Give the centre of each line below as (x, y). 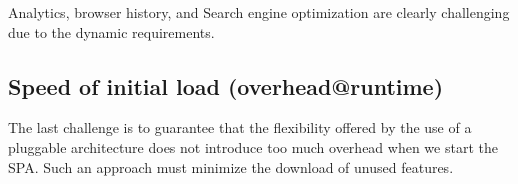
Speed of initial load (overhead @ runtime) (226, 85)
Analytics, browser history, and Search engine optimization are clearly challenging (259, 12)
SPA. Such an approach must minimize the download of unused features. (231, 166)
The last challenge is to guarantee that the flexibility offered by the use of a (240, 127)
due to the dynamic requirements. (111, 31)
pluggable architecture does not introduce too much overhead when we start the (253, 146)
